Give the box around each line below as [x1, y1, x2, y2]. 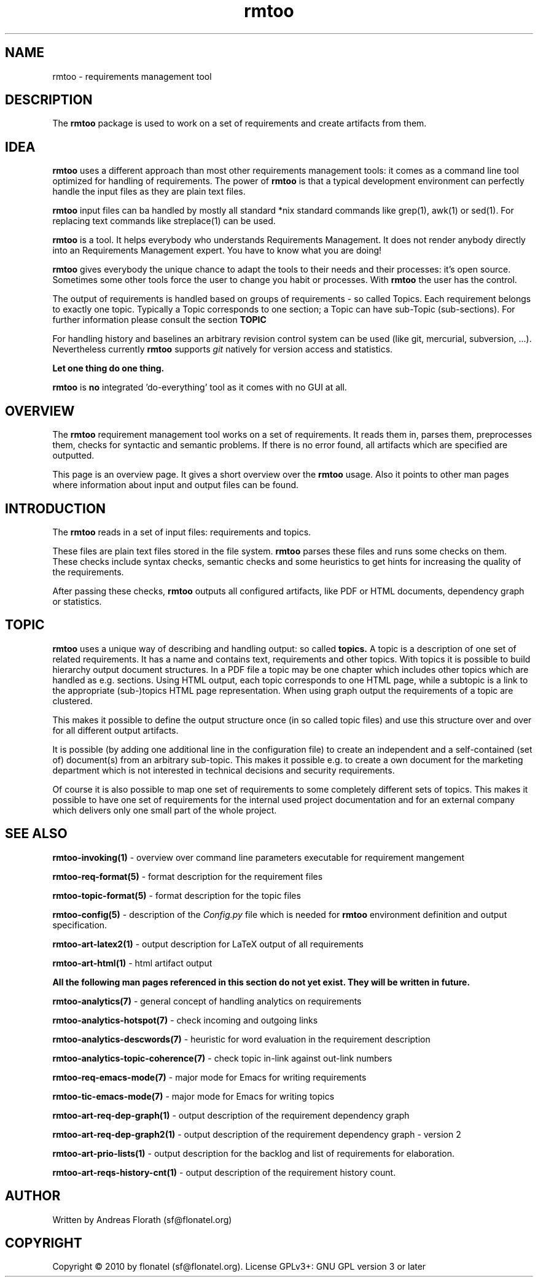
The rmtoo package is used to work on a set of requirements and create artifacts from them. [52, 118, 427, 129]
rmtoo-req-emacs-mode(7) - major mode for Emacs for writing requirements [52, 1071, 367, 1082]
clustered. [52, 695, 93, 706]
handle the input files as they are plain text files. [52, 186, 246, 197]
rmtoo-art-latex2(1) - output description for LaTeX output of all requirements [52, 938, 364, 949]
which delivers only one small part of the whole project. [52, 804, 277, 815]
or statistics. [52, 596, 102, 607]
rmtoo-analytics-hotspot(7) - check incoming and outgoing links [52, 1014, 318, 1025]
